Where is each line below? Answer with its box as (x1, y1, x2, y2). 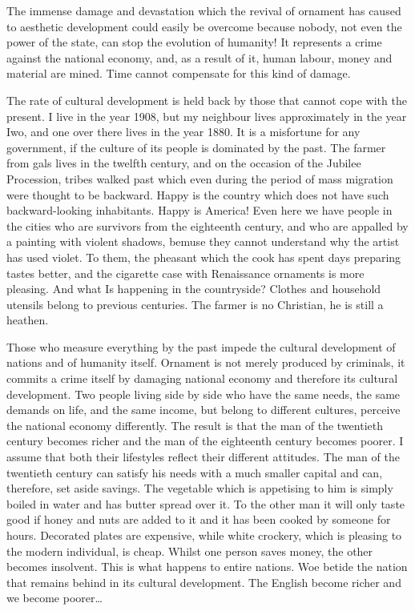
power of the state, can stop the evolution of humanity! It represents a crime (6, 34, 382, 50)
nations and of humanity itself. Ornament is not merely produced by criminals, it (6, 354, 405, 371)
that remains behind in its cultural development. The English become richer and (6, 573, 401, 590)
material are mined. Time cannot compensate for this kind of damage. (6, 65, 351, 82)
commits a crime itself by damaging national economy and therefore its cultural (6, 370, 398, 387)
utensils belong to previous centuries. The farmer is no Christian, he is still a (6, 295, 384, 312)
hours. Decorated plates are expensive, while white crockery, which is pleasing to (6, 527, 402, 543)
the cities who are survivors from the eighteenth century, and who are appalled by (6, 217, 409, 234)
